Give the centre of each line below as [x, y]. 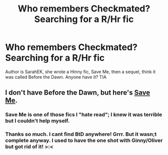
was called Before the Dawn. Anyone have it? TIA [56, 77]
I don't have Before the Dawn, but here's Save [78, 93]
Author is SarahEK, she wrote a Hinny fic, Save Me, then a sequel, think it [80, 72]
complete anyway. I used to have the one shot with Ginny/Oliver [84, 141]
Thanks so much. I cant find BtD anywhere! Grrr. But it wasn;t [81, 134]
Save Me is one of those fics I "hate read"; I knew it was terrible [84, 115]
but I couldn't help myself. [37, 121]
